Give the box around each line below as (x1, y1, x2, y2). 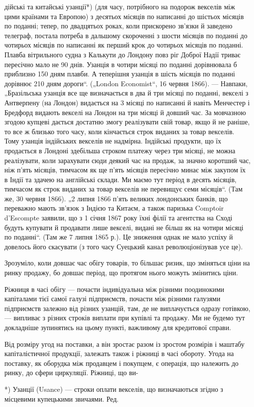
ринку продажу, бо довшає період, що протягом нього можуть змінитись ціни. (4, 267, 238, 278)
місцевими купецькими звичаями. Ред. (4, 393, 119, 404)
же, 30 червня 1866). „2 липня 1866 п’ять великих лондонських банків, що (4, 193, 228, 203)
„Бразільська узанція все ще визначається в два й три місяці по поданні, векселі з (4, 88, 249, 98)
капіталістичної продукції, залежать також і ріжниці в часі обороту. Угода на (4, 348, 234, 359)
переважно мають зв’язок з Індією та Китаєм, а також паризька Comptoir (4, 203, 224, 213)
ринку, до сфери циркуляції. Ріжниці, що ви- (4, 367, 139, 378)
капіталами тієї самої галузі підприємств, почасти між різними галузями (4, 293, 221, 304)
